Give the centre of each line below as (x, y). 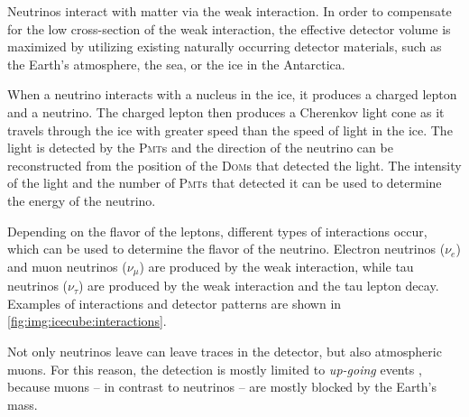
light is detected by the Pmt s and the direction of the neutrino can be (200, 148)
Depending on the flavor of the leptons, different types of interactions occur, (217, 231)
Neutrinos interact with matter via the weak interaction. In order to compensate (230, 11)
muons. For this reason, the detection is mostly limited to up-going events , (215, 369)
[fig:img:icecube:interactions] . (87, 321)
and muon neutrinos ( (67, 266)
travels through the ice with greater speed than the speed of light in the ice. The (230, 130)
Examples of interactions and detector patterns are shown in (175, 303)
